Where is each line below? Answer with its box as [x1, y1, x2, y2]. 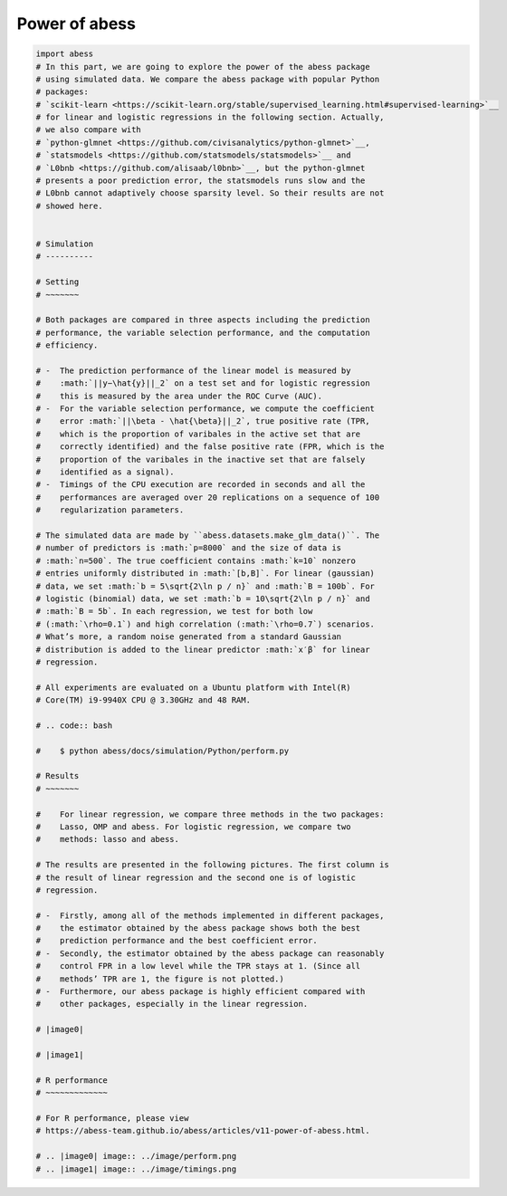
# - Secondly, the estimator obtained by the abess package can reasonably [35, 948, 385, 959]
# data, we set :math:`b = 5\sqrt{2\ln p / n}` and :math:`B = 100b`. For [35, 580, 376, 591]
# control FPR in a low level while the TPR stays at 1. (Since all [35, 961, 361, 971]
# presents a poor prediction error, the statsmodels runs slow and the [35, 176, 366, 186]
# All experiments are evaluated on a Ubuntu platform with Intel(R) [35, 682, 351, 693]
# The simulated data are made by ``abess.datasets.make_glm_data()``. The [35, 530, 380, 541]
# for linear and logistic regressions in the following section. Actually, [35, 112, 385, 122]
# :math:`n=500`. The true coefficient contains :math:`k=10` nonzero [35, 555, 357, 566]
